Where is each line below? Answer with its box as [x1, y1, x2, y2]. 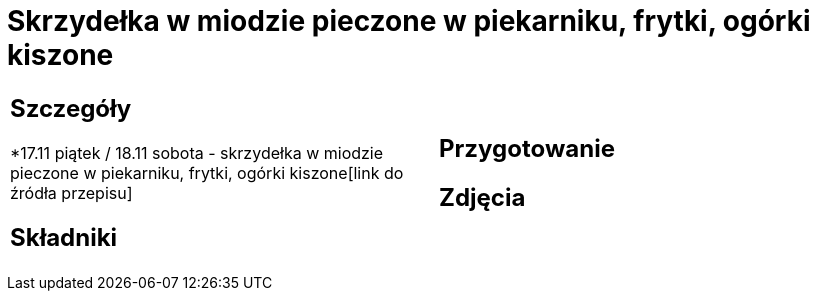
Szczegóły [10, 93, 132, 123]
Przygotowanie [439, 133, 615, 163]
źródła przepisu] [10, 182, 133, 203]
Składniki [10, 222, 118, 252]
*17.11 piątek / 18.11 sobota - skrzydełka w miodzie [10, 142, 384, 163]
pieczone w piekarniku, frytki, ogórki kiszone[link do [10, 162, 404, 183]
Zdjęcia [439, 182, 526, 212]
